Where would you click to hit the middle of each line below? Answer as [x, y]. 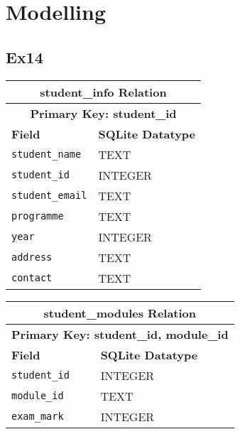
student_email [49, 196]
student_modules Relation [120, 313]
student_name [47, 154]
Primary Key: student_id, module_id [120, 334]
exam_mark [38, 417]
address [32, 257]
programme [38, 216]
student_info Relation [103, 92]
